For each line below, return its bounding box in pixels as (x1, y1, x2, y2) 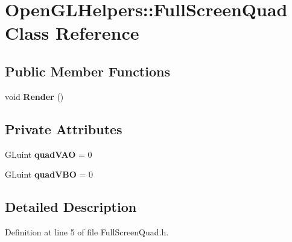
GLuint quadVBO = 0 (5, 168, 94, 181)
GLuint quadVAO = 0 (5, 147, 92, 160)
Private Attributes (5, 119, 122, 138)
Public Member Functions (5, 61, 170, 80)
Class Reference (5, 20, 139, 45)
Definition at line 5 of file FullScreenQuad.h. (5, 225, 169, 238)
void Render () (5, 90, 64, 102)
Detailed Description (5, 197, 137, 216)
